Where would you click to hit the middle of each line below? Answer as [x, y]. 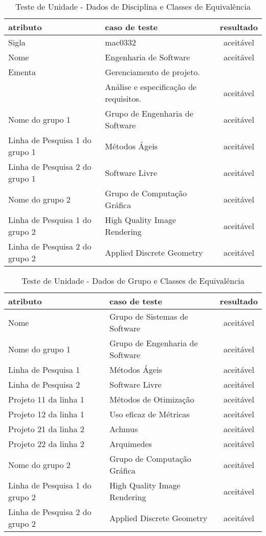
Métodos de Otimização [152, 399]
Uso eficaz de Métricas [150, 414]
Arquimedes [131, 444]
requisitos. [123, 98]
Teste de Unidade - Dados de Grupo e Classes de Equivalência [133, 281]
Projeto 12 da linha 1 [46, 414]
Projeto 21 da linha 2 [46, 429]
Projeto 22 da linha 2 [46, 444]
